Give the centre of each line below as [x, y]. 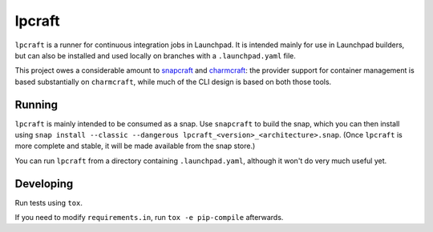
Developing [44, 184]
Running [36, 104]
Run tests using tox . [49, 202]
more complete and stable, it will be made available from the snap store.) [135, 146]
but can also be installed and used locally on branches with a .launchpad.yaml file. [155, 55]
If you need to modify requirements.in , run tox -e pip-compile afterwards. [149, 218]
